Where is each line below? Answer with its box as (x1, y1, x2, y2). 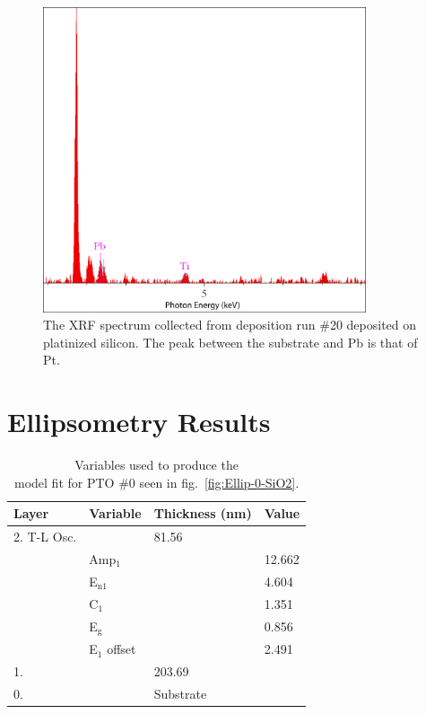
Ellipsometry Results (7, 403, 271, 440)
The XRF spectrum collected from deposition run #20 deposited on (43, 315, 417, 334)
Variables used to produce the (74, 455, 239, 474)
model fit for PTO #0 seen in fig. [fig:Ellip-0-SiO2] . (14, 472, 300, 491)
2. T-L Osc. (13, 527, 77, 546)
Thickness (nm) (153, 504, 252, 523)
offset (107, 639, 136, 658)
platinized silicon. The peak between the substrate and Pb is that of (43, 332, 418, 351)
